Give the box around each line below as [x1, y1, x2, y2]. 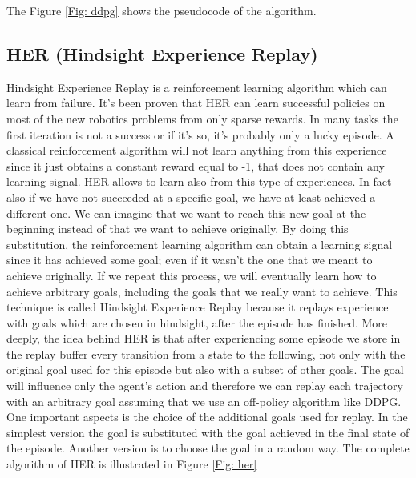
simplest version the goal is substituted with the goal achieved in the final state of [6, 424, 410, 440]
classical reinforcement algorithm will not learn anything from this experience [6, 142, 387, 159]
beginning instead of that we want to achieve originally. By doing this [6, 220, 349, 237]
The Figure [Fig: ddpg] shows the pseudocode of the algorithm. [6, 2, 317, 18]
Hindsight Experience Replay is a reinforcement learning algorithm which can [6, 78, 387, 95]
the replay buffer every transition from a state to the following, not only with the [6, 345, 406, 362]
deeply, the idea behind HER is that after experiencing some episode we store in [6, 330, 401, 347]
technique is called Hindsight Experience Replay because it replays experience [6, 299, 389, 315]
